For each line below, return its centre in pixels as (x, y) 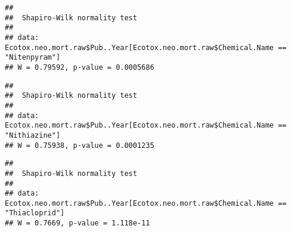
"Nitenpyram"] (33, 58)
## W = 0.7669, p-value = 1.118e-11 (78, 223)
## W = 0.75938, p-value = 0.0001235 (80, 145)
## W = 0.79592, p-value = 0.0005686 (80, 67)
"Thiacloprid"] (35, 213)
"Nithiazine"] (33, 135)
